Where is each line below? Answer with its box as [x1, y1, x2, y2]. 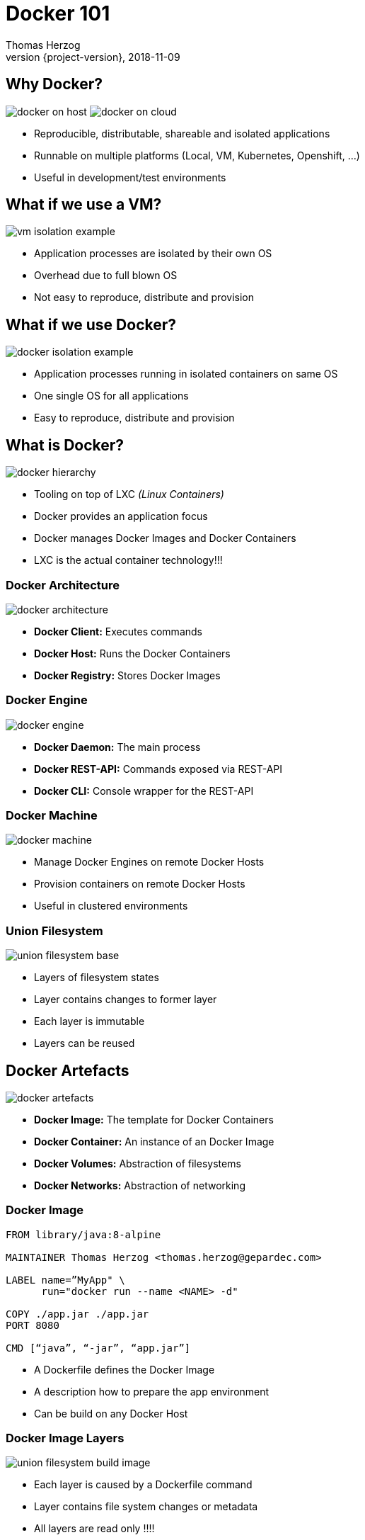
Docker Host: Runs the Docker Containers [34, 647, 231, 659]
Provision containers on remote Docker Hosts [34, 878, 245, 890]
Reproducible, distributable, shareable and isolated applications [34, 127, 330, 140]
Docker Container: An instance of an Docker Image [34, 1135, 274, 1148]
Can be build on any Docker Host [34, 1407, 188, 1420]
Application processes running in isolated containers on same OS [34, 368, 338, 380]
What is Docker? [6, 436, 124, 454]
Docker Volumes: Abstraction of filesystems [34, 1157, 241, 1170]
